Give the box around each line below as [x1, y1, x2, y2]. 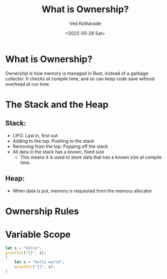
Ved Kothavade [69, 20, 102, 26]
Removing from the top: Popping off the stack [12, 143, 108, 149]
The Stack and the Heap [5, 99, 109, 110]
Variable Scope [5, 229, 71, 240]
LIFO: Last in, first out [12, 132, 58, 138]
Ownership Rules [5, 205, 79, 217]
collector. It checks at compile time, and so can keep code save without [5, 75, 155, 82]
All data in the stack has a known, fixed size [12, 148, 105, 154]
